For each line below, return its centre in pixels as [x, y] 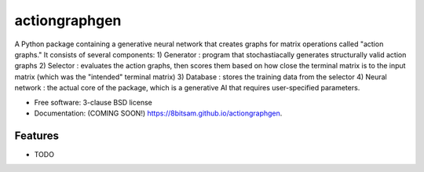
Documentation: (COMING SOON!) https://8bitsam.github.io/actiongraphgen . [158, 113]
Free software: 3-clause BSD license [93, 102]
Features [37, 135]
